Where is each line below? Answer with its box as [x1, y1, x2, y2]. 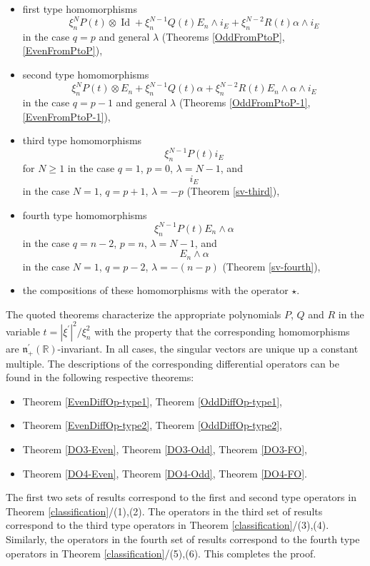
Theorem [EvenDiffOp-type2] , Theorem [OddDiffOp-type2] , [22, 418, 282, 433]
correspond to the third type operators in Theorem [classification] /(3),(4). [6, 517, 329, 532]
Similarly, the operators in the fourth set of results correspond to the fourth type [6, 532, 360, 547]
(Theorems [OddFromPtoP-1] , [179, 94, 311, 109]
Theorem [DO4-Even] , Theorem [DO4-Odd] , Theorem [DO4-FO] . [22, 465, 308, 480]
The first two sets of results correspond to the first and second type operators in [6, 490, 356, 505]
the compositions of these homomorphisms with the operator [22, 283, 289, 298]
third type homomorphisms [22, 133, 142, 148]
